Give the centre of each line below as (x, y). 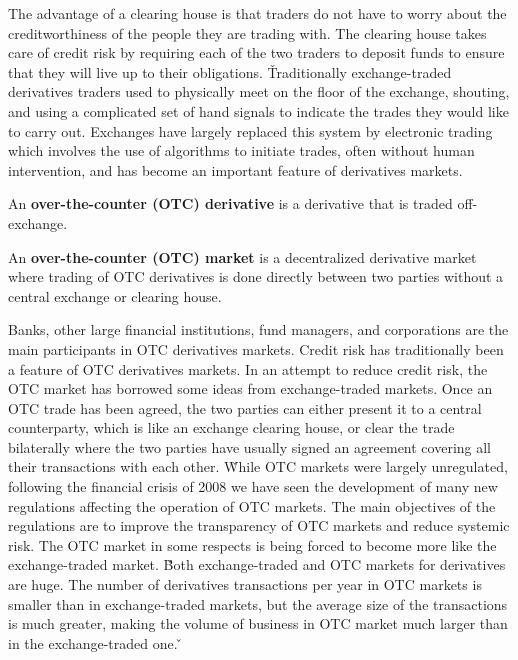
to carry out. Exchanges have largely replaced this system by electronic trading (250, 130)
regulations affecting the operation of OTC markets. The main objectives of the (252, 505)
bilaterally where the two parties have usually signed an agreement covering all (250, 446)
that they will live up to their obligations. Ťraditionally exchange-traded (230, 71)
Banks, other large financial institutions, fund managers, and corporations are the (258, 329)
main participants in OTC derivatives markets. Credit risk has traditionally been (256, 348)
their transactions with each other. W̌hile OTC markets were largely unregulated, (258, 466)
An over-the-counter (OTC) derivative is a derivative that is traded (230, 203)
